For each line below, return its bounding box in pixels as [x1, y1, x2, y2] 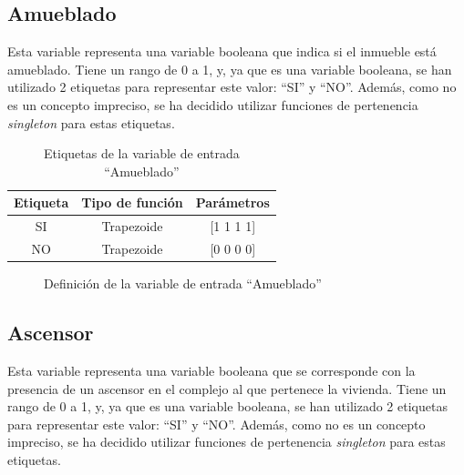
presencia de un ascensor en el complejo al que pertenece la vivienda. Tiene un [7, 379, 447, 398]
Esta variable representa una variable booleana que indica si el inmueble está [7, 42, 437, 61]
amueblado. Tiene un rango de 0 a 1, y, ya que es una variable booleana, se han [7, 59, 452, 78]
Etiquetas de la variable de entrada [44, 144, 240, 163]
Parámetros [195, 193, 270, 212]
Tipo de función [81, 193, 183, 212]
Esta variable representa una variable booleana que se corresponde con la [7, 360, 416, 379]
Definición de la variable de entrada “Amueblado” [44, 274, 322, 293]
